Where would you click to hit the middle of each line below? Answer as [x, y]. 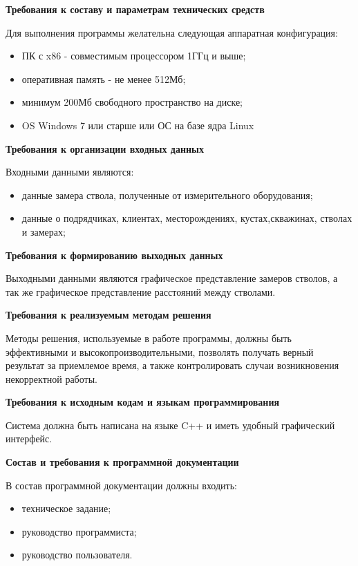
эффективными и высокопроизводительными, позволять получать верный [160, 351]
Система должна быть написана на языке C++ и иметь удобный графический [170, 425]
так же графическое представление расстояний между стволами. [141, 291]
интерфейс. [29, 438]
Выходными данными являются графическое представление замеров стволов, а [172, 278]
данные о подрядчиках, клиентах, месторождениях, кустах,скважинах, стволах [187, 218]
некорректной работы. [51, 378]
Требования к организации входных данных [105, 148]
